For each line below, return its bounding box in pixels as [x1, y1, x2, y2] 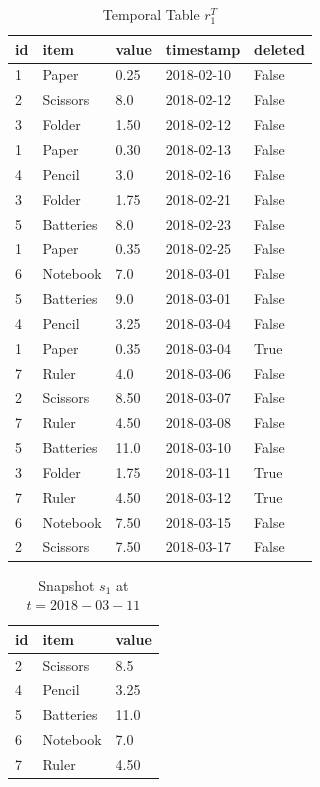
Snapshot [38, 574, 95, 595]
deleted [254, 38, 305, 59]
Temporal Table [102, 4, 200, 24]
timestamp [165, 38, 241, 59]
